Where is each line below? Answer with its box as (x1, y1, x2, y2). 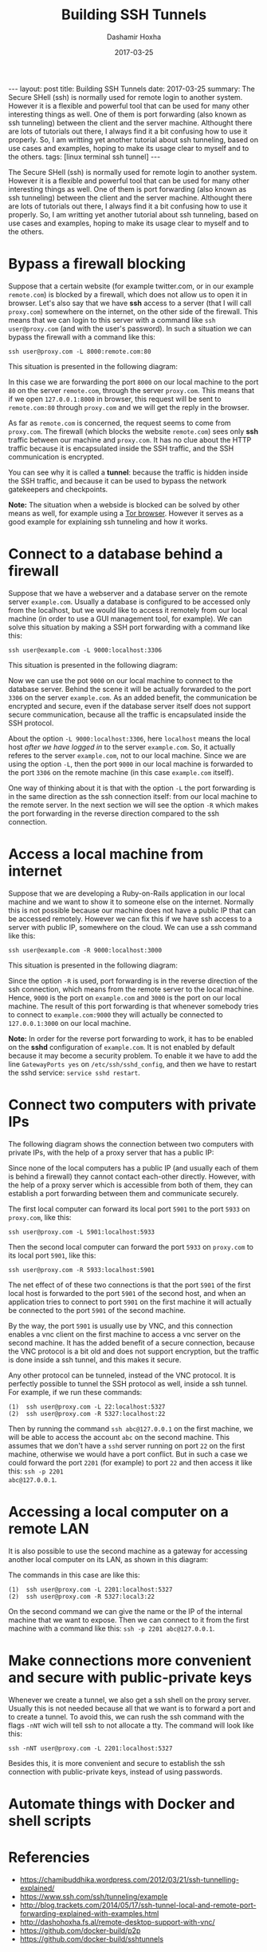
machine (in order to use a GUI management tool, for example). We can (8, 614, 242, 623)
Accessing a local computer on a (8, 1502, 229, 1521)
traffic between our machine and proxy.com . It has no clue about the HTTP (8, 435, 252, 444)
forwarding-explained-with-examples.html (19, 1908, 159, 1918)
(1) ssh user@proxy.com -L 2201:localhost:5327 (8, 1585, 173, 1593)
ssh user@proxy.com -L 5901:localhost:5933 (8, 1228, 155, 1236)
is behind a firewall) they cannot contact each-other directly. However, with (8, 1171, 256, 1181)
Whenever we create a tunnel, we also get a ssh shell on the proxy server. (8, 1695, 251, 1704)
